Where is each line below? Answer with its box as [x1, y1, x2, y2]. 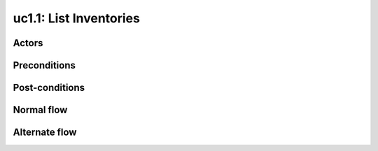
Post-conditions [13, 82, 85, 94]
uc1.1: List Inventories [13, 10, 140, 26]
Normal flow [13, 104, 68, 116]
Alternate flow [13, 127, 77, 138]
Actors [13, 37, 43, 49]
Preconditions [13, 59, 76, 71]
